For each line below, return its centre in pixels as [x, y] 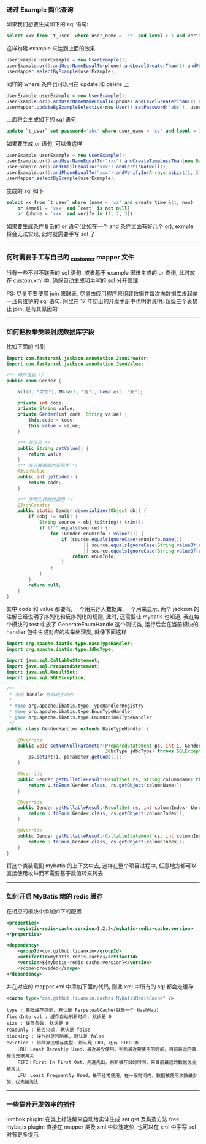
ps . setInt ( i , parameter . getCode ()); [75, 757]
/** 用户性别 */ [25, 375]
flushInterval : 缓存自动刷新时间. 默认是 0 [59, 1017]
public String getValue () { [53, 448]
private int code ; [41, 403]
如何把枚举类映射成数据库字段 [51, 332]
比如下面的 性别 [26, 347]
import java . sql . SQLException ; [46, 677]
